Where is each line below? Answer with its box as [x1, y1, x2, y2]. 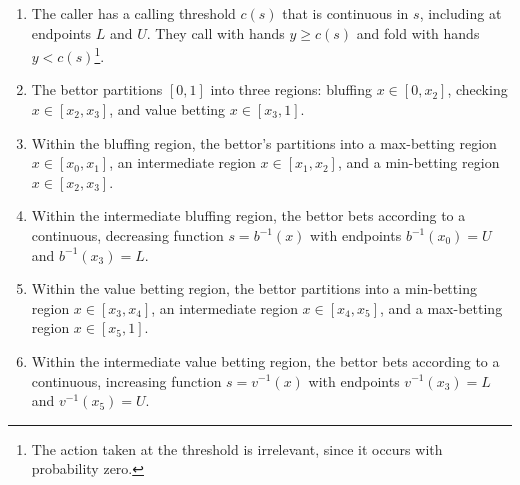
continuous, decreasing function [31, 225, 224, 245]
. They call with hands [146, 22, 285, 43]
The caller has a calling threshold [31, 3, 236, 23]
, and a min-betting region [337, 152, 500, 173]
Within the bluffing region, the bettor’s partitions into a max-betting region [31, 132, 497, 153]
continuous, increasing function [31, 370, 222, 391]
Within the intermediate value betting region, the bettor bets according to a [31, 350, 500, 371]
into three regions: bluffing [210, 79, 373, 100]
